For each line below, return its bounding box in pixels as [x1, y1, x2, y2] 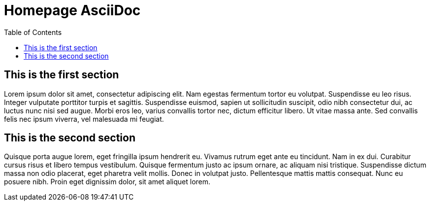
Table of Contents [4, 28, 62, 36]
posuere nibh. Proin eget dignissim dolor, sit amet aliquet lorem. [4, 177, 211, 186]
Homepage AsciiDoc [4, 2, 141, 19]
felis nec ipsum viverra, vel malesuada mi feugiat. [4, 114, 164, 123]
